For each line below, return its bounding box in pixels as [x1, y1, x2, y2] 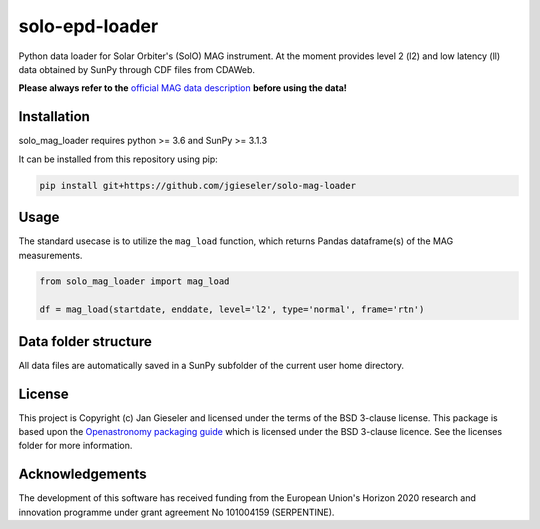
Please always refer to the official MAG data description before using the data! [18, 82, 347, 94]
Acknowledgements [18, 466, 147, 483]
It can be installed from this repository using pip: [18, 153, 219, 165]
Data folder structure [18, 333, 152, 350]
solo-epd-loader [18, 15, 159, 37]
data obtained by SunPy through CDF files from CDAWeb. [18, 63, 255, 75]
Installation [18, 108, 90, 125]
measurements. [18, 249, 83, 261]
